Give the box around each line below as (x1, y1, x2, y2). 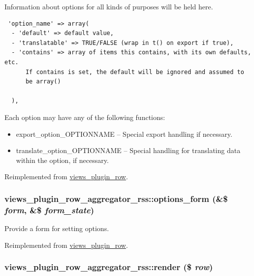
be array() (25, 78, 61, 85)
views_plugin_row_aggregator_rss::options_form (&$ (4, 192, 228, 204)
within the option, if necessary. (16, 155, 109, 165)
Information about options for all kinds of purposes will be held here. (4, 1, 213, 11)
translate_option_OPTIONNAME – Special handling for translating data (16, 145, 241, 156)
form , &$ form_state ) (4, 203, 94, 216)
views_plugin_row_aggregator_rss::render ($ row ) (4, 261, 213, 273)
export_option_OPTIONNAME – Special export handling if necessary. (16, 128, 232, 139)
